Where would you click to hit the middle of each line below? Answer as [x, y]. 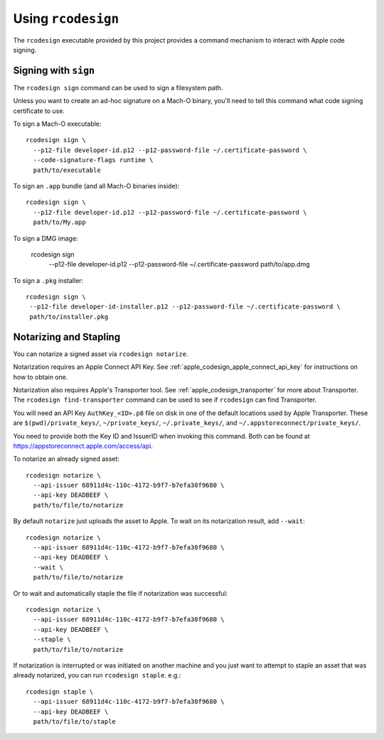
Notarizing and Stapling [67, 337]
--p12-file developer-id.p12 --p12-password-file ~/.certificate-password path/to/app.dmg [179, 264]
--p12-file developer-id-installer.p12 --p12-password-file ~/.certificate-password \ [185, 307]
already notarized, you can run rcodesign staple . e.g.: [97, 675]
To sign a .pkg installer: [48, 280]
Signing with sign [54, 70]
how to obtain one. [41, 377]
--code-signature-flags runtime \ [93, 160]
